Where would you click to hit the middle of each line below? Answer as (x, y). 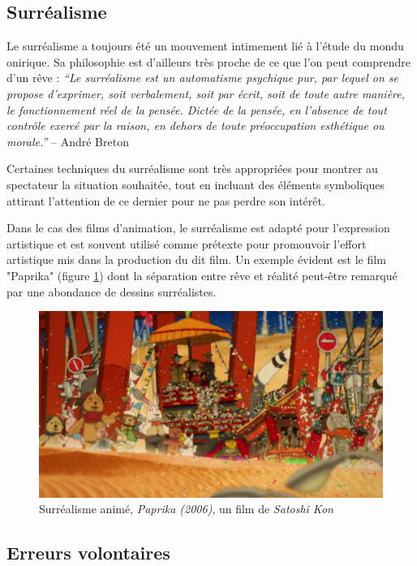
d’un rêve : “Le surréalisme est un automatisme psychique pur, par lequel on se (202, 78)
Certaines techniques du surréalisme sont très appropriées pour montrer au (192, 169)
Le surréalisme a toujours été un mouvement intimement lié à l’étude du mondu (205, 46)
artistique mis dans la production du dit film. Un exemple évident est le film (196, 259)
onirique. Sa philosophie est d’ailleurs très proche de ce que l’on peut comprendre (208, 61)
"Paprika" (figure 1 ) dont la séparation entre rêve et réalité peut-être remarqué (202, 275)
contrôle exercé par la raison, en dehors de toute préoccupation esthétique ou (196, 125)
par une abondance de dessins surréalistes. (112, 291)
